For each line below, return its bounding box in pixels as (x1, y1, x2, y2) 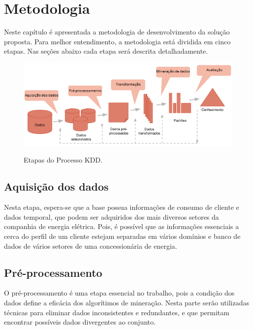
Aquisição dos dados (4, 179, 109, 194)
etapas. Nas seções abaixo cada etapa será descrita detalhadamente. (4, 46, 208, 56)
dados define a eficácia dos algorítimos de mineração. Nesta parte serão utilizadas (4, 297, 249, 307)
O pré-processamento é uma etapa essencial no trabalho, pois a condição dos (4, 288, 235, 298)
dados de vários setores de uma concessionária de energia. (4, 240, 177, 251)
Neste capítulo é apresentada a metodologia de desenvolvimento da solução (4, 27, 230, 37)
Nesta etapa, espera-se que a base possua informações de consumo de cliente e (4, 202, 239, 212)
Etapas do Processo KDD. (24, 155, 103, 165)
